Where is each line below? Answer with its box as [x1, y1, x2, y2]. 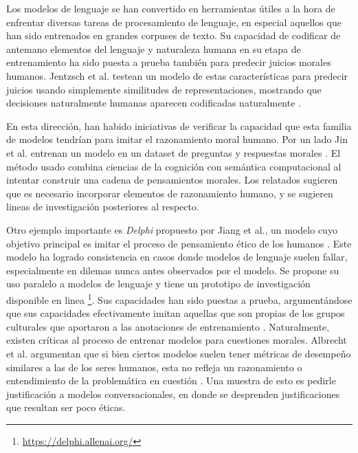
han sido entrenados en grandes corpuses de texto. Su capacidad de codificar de [6, 28, 341, 43]
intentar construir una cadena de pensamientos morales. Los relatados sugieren [6, 173, 338, 187]
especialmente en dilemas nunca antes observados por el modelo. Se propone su [6, 263, 339, 277]
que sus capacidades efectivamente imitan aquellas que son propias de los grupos [6, 306, 345, 320]
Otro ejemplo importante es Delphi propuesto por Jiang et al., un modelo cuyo [6, 222, 337, 236]
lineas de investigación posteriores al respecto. [6, 199, 199, 214]
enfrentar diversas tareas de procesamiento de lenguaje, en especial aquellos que [6, 14, 342, 29]
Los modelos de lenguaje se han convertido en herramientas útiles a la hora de [6, 1, 335, 15]
